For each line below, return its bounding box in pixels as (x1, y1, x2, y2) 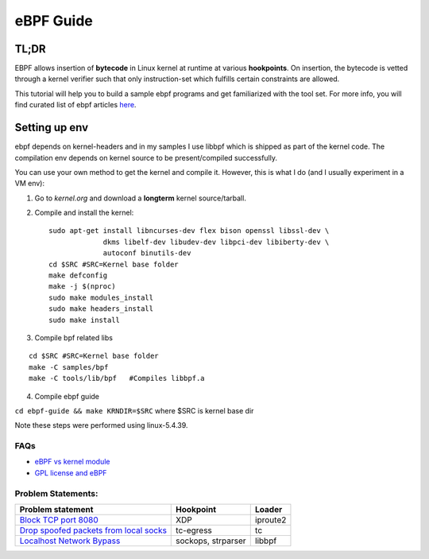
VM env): (14, 179, 45, 188)
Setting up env (14, 121, 89, 134)
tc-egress (176, 525, 212, 536)
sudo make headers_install (48, 305, 154, 313)
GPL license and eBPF (34, 468, 107, 477)
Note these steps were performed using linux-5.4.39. (14, 421, 188, 430)
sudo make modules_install (48, 293, 154, 302)
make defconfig (48, 271, 108, 280)
